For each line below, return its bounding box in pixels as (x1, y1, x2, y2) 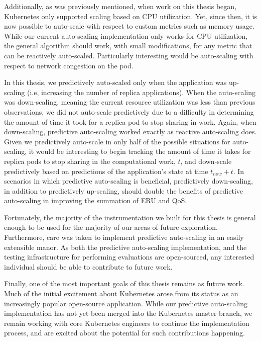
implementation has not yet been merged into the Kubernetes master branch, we (4, 308, 252, 318)
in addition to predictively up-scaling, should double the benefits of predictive (4, 185, 243, 196)
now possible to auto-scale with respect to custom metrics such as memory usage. (4, 21, 254, 31)
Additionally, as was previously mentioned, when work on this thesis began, (4, 1, 236, 11)
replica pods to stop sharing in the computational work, (4, 155, 176, 166)
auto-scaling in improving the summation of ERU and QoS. (4, 195, 187, 206)
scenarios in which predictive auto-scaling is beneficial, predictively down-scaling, (4, 176, 253, 186)
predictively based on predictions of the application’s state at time (4, 165, 208, 176)
